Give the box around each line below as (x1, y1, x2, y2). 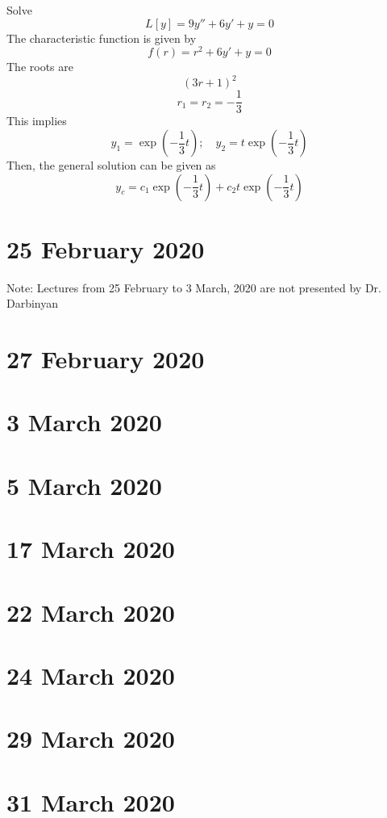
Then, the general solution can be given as (6, 157, 216, 174)
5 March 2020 (6, 468, 162, 501)
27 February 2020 (6, 342, 205, 375)
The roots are (6, 58, 73, 75)
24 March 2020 (6, 658, 175, 691)
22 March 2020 (6, 595, 175, 628)
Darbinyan (6, 295, 59, 312)
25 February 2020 (6, 232, 205, 265)
